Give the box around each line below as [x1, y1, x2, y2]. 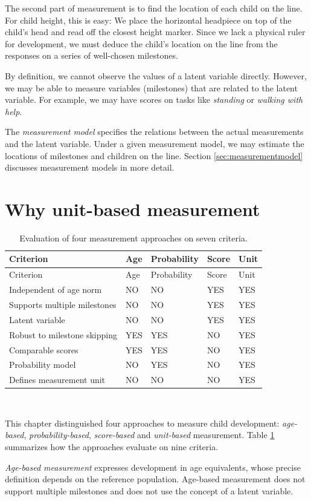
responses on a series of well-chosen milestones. [5, 49, 178, 62]
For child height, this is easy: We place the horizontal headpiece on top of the [5, 13, 292, 26]
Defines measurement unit [9, 373, 106, 386]
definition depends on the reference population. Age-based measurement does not [5, 473, 306, 485]
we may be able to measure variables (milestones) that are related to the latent [5, 81, 298, 94]
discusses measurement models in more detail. [5, 161, 175, 174]
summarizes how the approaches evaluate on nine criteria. [5, 440, 219, 453]
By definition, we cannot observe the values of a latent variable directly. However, [5, 69, 307, 82]
